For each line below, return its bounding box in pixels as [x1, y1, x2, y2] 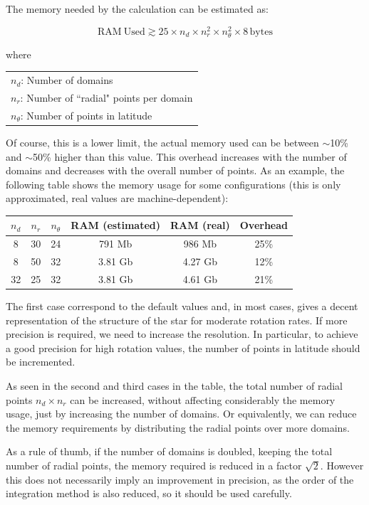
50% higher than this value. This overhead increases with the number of [33, 149, 347, 164]
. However [320, 457, 364, 472]
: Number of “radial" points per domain [20, 90, 193, 105]
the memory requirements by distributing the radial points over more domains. [6, 420, 350, 435]
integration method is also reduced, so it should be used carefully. [6, 486, 292, 501]
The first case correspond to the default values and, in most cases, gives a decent [6, 299, 358, 314]
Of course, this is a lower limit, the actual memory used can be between [6, 134, 319, 149]
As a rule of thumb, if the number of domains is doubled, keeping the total [6, 444, 333, 459]
